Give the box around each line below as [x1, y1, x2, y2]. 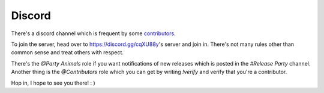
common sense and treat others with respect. [11, 49, 124, 56]
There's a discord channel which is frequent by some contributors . [11, 30, 176, 37]
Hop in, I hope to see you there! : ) [11, 79, 95, 86]
